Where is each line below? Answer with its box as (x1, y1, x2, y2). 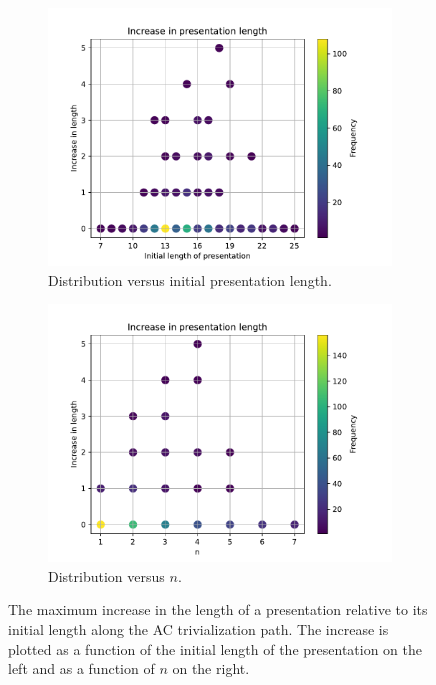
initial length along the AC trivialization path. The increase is (8, 618, 389, 639)
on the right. (172, 658, 250, 679)
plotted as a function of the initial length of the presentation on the (8, 638, 423, 659)
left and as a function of (8, 658, 155, 679)
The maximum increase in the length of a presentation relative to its (8, 599, 428, 620)
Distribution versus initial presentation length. (48, 269, 332, 290)
